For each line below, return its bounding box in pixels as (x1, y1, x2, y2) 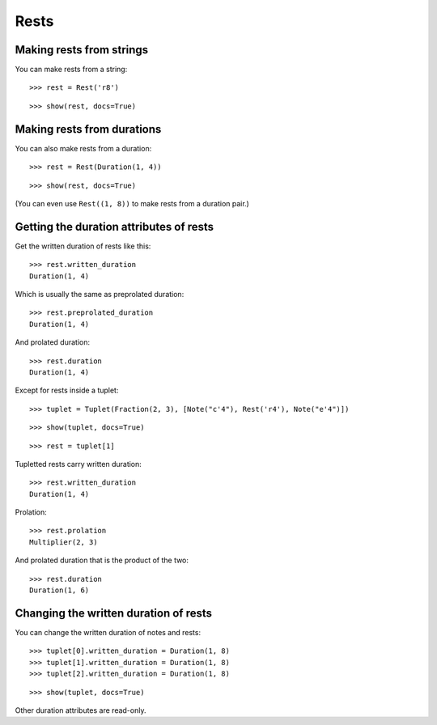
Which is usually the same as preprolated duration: (15, 290, 185, 299)
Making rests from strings (15, 43, 149, 57)
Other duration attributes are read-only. (15, 705, 146, 715)
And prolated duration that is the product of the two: (15, 555, 189, 566)
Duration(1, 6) (29, 586, 90, 595)
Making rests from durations (15, 122, 162, 136)
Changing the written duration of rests (15, 606, 213, 620)
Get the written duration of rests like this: (15, 241, 151, 251)
